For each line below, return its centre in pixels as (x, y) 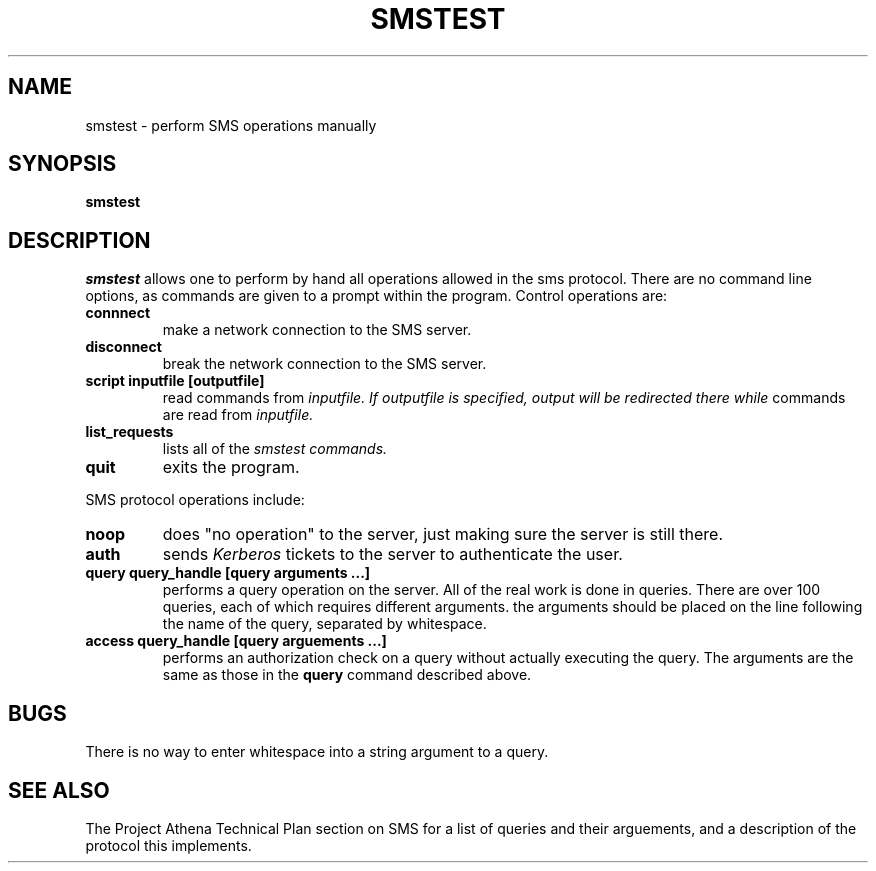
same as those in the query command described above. (347, 675)
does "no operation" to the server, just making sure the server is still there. (443, 534)
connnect (118, 313)
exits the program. (231, 467)
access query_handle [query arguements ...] (236, 641)
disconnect (123, 347)
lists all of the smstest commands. (275, 449)
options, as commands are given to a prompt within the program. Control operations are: (376, 296)
